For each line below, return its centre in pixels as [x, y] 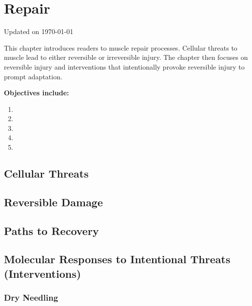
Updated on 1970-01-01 [39, 31]
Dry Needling [31, 297]
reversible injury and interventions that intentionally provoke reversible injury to [124, 66]
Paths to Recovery [51, 230]
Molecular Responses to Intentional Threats [117, 259]
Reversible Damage [54, 202]
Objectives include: [37, 93]
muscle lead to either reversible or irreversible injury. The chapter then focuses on [126, 57]
